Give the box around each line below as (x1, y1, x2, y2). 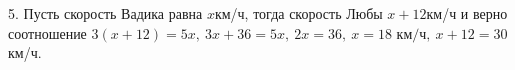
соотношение (8, 22, 87, 43)
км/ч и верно (426, 3, 508, 23)
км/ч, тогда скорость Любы (214, 3, 383, 23)
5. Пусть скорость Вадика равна (8, 3, 203, 23)
